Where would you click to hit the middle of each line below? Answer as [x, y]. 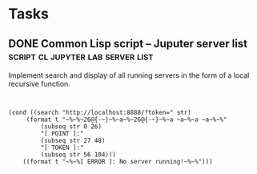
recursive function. [39, 84]
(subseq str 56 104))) [78, 155]
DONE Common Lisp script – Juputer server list [128, 44]
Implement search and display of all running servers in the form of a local [129, 75]
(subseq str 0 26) [71, 127]
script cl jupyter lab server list [81, 56]
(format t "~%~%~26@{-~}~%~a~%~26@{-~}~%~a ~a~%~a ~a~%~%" [126, 119]
